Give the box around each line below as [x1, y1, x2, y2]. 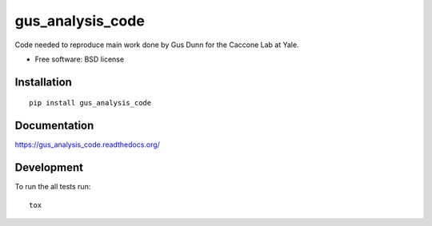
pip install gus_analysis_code [29, 98, 152, 108]
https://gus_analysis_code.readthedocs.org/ [14, 140, 160, 149]
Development [14, 161, 84, 175]
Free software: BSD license [34, 54, 124, 64]
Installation [14, 75, 72, 89]
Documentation [14, 119, 94, 133]
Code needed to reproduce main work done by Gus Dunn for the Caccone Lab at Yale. [14, 40, 299, 50]
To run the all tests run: [14, 182, 91, 192]
